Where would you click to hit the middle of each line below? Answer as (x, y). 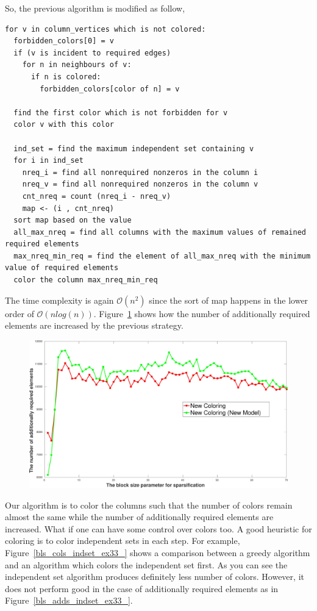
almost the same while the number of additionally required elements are (139, 517)
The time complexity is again (59, 300)
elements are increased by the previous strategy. (94, 325)
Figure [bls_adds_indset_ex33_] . (69, 600)
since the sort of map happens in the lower (229, 300)
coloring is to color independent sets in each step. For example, (123, 541)
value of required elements (62, 268)
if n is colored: (66, 77)
